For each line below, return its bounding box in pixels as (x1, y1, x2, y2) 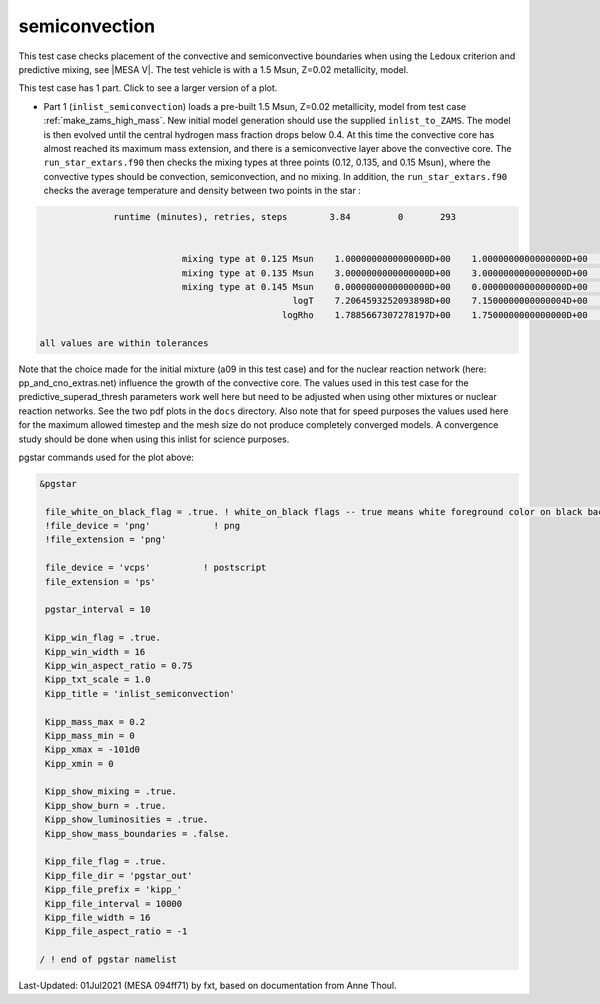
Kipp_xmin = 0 (45, 758, 114, 769)
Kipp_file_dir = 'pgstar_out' (45, 870, 194, 881)
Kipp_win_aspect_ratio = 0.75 (45, 660, 194, 671)
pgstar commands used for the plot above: (18, 451, 195, 463)
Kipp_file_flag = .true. (45, 856, 167, 867)
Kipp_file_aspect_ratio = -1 (45, 926, 188, 937)
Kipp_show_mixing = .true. (45, 786, 177, 797)
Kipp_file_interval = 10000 (45, 898, 183, 909)
